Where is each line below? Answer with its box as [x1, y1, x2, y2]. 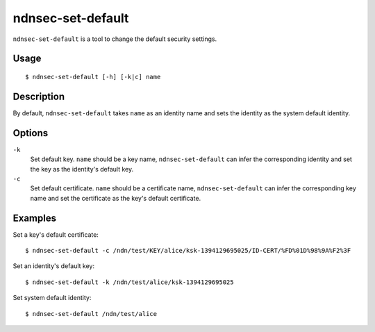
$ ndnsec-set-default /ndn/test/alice [25, 310, 158, 317]
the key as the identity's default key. [30, 165, 134, 173]
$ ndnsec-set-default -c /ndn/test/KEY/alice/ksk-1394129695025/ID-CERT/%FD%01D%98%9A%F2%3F [25, 247, 351, 255]
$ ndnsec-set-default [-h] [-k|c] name [25, 73, 161, 81]
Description [12, 90, 65, 102]
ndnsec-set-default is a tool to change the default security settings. [12, 35, 217, 43]
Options [12, 127, 49, 139]
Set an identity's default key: [12, 262, 95, 270]
